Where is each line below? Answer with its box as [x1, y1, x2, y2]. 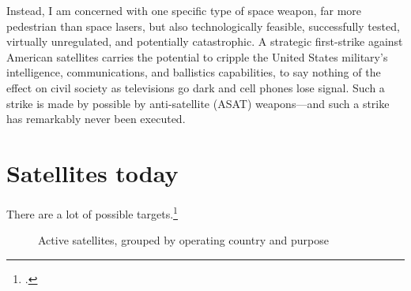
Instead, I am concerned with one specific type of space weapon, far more [6, 2, 362, 18]
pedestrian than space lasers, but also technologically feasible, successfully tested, [6, 17, 400, 34]
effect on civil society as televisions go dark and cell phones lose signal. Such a [6, 79, 385, 95]
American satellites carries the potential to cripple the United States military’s [6, 48, 388, 65]
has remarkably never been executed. [6, 110, 186, 127]
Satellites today [6, 156, 179, 188]
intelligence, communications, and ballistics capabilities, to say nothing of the [6, 64, 381, 80]
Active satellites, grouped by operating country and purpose [38, 232, 329, 248]
